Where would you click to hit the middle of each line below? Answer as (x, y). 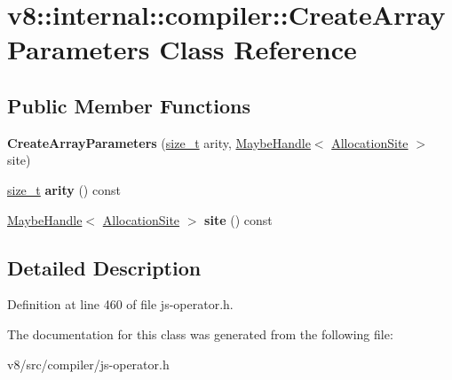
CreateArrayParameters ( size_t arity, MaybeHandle (159, 142)
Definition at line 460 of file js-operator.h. (120, 304)
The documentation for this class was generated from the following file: (200, 333)
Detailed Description (104, 267)
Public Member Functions (129, 105)
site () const (238, 219)
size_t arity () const (64, 189)
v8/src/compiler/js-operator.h (88, 364)
